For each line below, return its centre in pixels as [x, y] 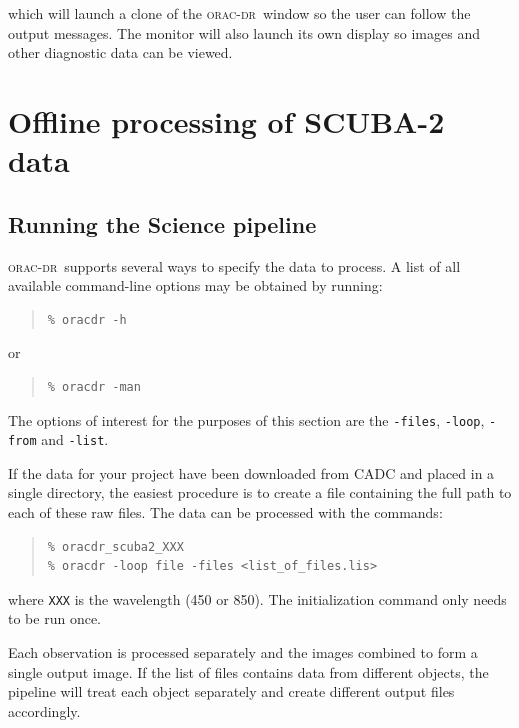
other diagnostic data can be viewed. [120, 52]
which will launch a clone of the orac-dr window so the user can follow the [239, 13]
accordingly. [44, 710]
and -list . [75, 439]
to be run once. [54, 618]
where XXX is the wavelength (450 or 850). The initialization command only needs [257, 598]
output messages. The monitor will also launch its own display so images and [244, 32]
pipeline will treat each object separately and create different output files [231, 691]
